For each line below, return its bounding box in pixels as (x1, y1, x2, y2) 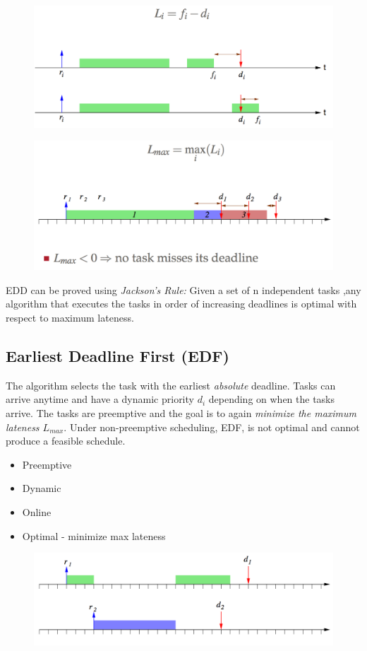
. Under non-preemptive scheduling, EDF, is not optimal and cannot (64, 419, 360, 434)
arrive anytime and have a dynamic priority (6, 392, 194, 406)
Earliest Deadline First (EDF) (6, 345, 229, 367)
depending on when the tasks (208, 392, 335, 406)
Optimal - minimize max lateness (22, 528, 166, 543)
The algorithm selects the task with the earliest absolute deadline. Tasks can (6, 377, 336, 392)
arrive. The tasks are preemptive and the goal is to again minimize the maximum (6, 406, 357, 421)
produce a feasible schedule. (6, 433, 126, 448)
